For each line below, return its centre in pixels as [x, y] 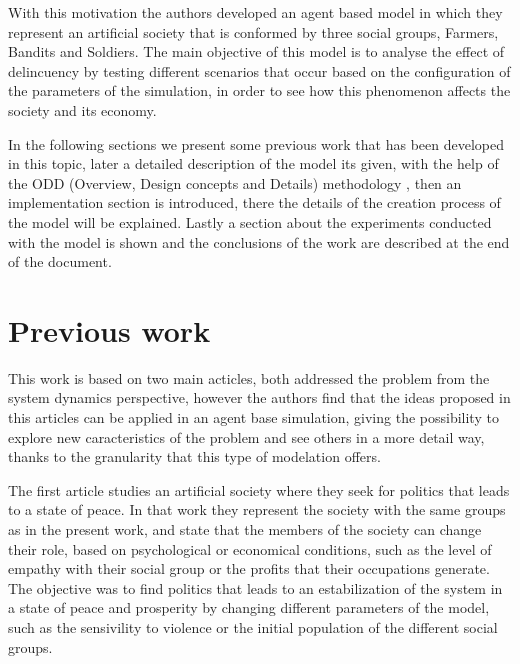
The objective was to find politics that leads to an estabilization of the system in [255, 587]
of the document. [60, 261]
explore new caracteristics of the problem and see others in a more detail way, [246, 436]
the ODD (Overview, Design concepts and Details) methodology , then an [235, 182]
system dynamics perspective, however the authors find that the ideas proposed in [259, 397]
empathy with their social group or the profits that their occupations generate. [249, 568]
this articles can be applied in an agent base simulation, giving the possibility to [253, 417]
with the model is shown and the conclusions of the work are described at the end [259, 241]
